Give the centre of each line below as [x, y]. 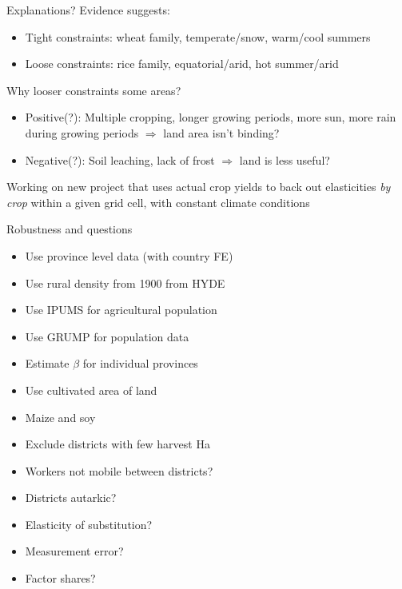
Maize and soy [60, 417]
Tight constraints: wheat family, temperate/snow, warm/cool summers [198, 36]
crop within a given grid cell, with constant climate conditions [158, 202]
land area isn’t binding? [221, 132]
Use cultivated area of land [91, 390]
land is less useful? [285, 159]
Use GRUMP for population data [107, 336]
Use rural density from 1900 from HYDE [125, 283]
